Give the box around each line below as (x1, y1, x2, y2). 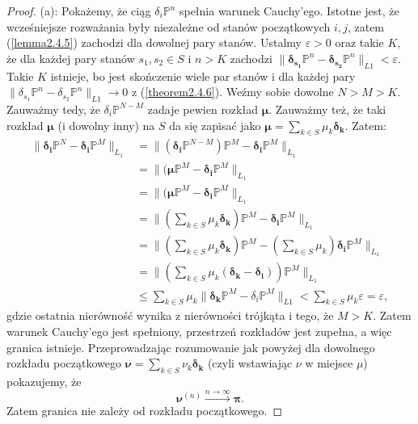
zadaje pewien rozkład (147, 100, 258, 117)
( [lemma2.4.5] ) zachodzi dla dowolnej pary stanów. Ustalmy (6, 34, 302, 51)
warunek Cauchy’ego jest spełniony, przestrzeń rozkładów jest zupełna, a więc (6, 323, 392, 340)
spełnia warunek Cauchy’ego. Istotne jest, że (179, 2, 399, 19)
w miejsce (305, 355, 353, 372)
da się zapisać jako (169, 116, 261, 133)
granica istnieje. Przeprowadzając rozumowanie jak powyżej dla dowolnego (6, 338, 375, 355)
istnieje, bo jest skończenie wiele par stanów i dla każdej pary (50, 67, 356, 84)
